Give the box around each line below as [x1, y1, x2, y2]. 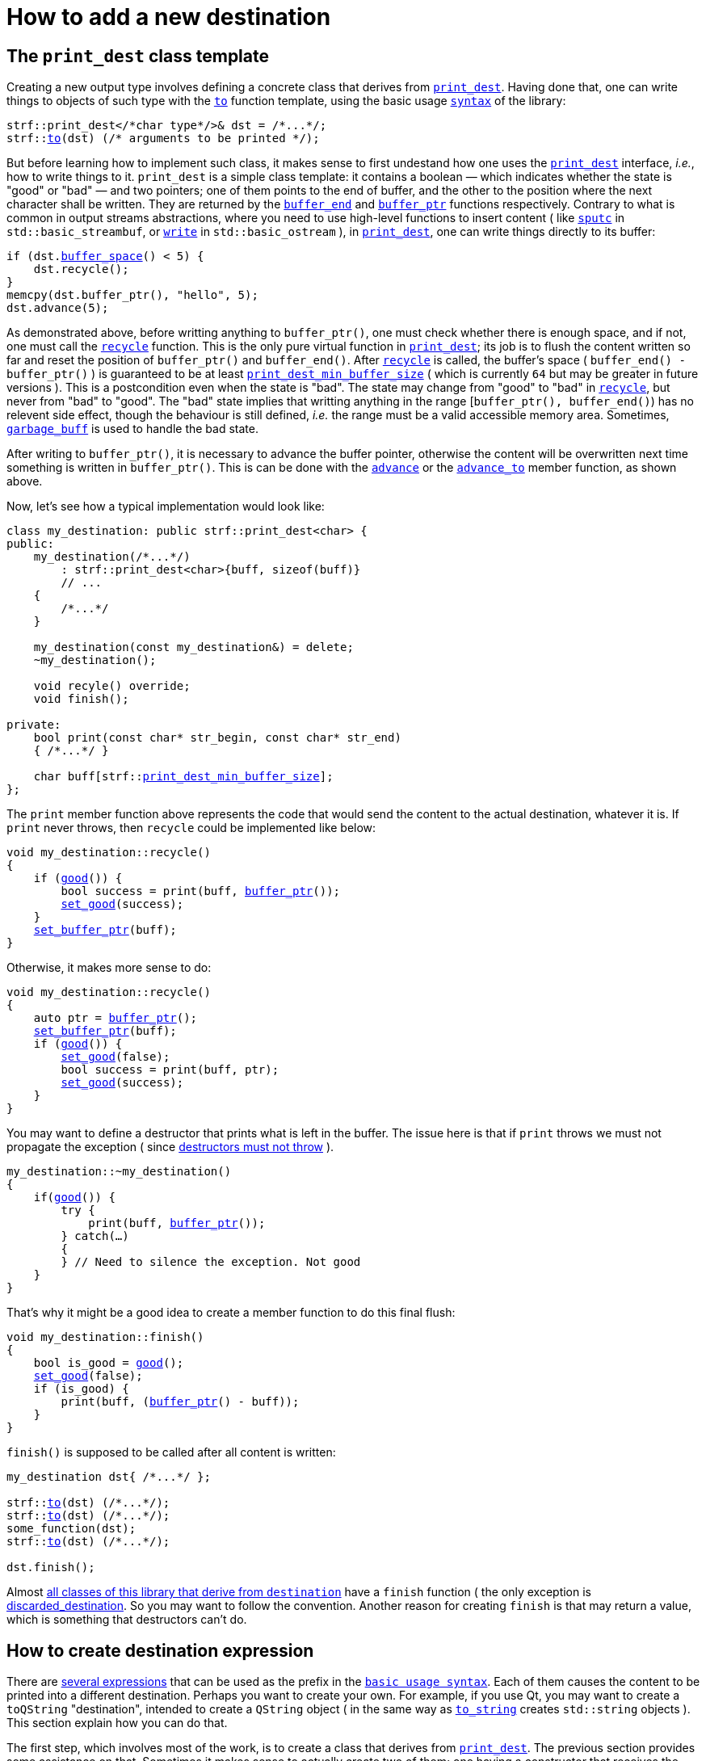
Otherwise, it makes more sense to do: [6, 960, 212, 975]
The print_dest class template [6, 45, 269, 66]
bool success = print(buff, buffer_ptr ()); [61, 885, 341, 898]
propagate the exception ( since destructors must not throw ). [6, 1140, 334, 1154]
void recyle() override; [33, 679, 191, 693]
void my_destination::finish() [6, 1330, 204, 1344]
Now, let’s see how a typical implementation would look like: [6, 499, 325, 514]
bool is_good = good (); [33, 1356, 184, 1370]
